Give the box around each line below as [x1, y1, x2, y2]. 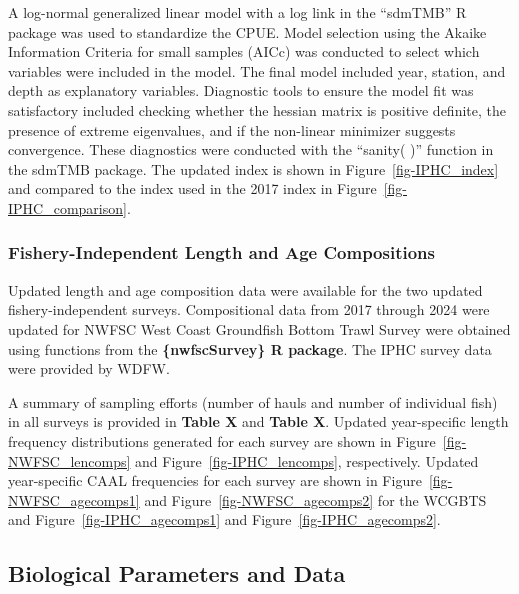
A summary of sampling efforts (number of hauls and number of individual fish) [8, 391, 498, 412]
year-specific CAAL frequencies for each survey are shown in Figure [8, 470, 422, 491]
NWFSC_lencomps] [8, 450, 131, 471]
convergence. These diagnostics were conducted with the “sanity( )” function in [8, 139, 494, 160]
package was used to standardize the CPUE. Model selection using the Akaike [8, 21, 487, 42]
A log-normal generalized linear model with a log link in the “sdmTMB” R [8, 2, 467, 22]
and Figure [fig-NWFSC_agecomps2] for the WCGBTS [144, 489, 487, 510]
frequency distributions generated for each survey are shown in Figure [8, 430, 436, 451]
